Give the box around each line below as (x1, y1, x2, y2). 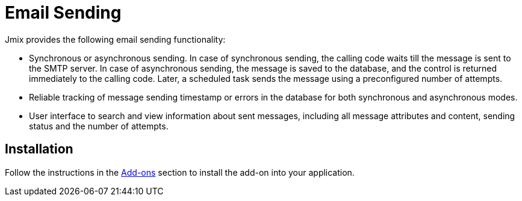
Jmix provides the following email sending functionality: (5, 34, 226, 45)
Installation (5, 141, 73, 157)
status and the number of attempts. (29, 120, 169, 131)
